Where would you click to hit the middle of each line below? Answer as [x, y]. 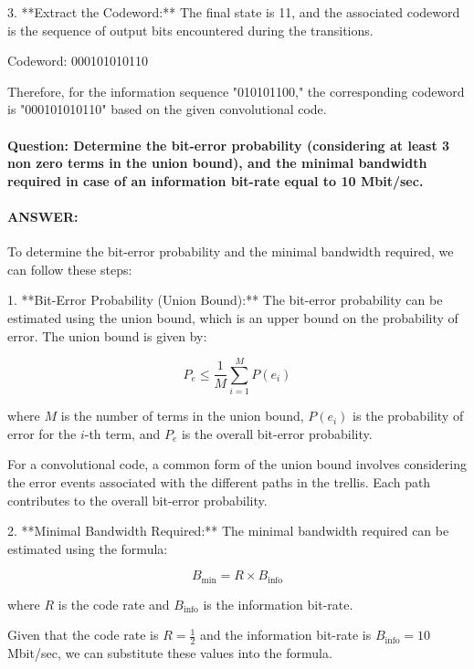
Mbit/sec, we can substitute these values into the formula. [170, 653]
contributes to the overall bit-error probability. [137, 500]
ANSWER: [43, 216]
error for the [42, 433]
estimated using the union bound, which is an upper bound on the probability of [233, 317]
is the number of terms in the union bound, [182, 416]
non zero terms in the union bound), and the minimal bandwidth [217, 163]
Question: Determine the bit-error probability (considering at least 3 [229, 145]
